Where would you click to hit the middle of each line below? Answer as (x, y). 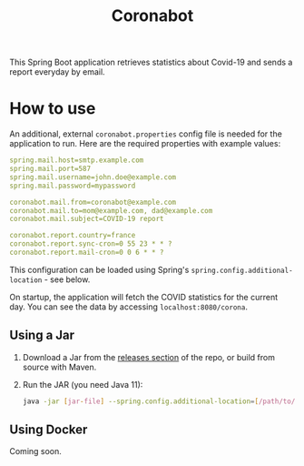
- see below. (67, 279)
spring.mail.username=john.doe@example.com (93, 177)
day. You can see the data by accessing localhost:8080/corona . (128, 307)
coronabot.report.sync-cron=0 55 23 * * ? (91, 244)
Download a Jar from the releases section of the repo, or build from (148, 357)
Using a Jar (42, 335)
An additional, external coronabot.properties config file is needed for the (146, 134)
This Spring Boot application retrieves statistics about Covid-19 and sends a (151, 62)
